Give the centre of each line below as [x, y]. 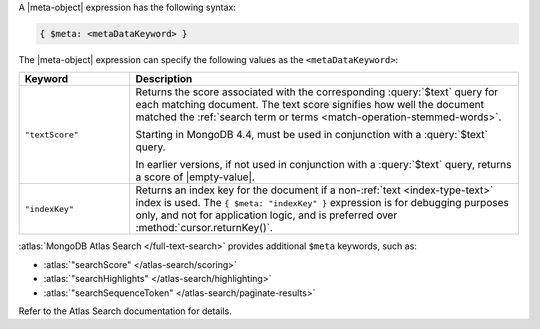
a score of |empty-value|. [195, 177]
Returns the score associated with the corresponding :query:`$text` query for [317, 92]
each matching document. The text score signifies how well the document [310, 105]
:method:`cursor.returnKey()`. [204, 228]
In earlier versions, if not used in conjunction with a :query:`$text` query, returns [323, 165]
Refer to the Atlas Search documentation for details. [125, 311]
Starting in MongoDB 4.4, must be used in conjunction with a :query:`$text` [312, 135]
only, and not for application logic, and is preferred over [266, 215]
